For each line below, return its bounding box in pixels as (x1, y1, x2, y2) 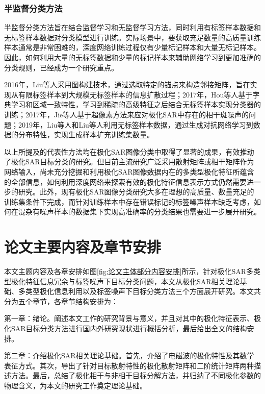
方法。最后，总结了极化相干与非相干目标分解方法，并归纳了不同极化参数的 (11, 370, 261, 381)
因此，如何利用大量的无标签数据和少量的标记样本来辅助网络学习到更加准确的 (4, 52, 261, 62)
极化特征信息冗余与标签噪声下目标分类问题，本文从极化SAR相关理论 (11, 276, 240, 286)
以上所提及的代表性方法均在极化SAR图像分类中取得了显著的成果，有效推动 (4, 146, 254, 157)
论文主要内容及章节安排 (4, 236, 162, 257)
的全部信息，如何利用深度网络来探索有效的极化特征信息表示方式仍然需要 (4, 176, 247, 187)
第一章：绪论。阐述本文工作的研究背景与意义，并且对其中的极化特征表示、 (4, 313, 254, 324)
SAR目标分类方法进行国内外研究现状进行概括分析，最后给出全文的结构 (11, 323, 247, 333)
